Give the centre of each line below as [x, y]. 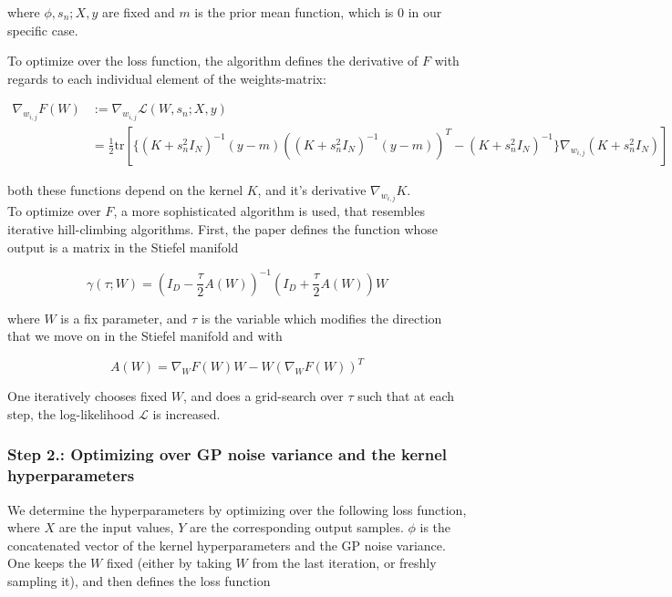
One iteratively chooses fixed [88, 396]
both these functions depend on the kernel [125, 189]
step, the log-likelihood [71, 413]
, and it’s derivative [312, 189]
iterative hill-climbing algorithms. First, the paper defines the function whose [223, 228]
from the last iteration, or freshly [344, 563]
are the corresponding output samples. [296, 527]
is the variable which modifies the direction [321, 318]
